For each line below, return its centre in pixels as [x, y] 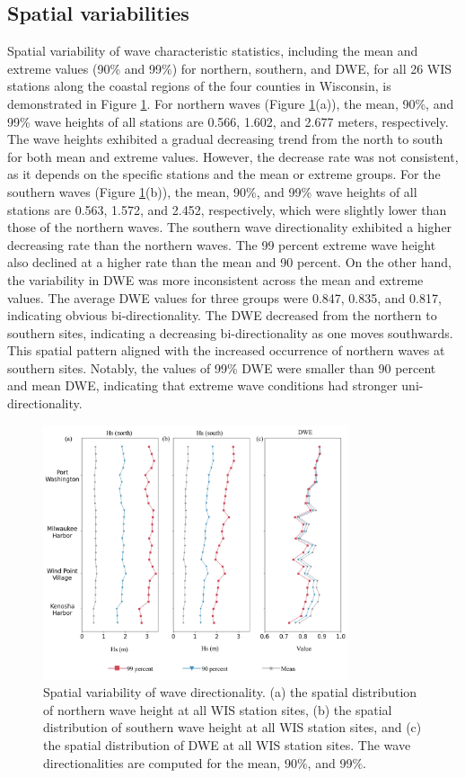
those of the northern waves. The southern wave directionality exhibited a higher [230, 227]
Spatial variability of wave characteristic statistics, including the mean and [213, 51]
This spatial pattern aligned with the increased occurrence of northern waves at [226, 350]
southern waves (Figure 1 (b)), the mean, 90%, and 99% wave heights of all [212, 191]
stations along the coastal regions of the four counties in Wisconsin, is [199, 86]
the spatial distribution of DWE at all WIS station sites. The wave [227, 744]
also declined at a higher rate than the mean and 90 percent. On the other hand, [229, 262]
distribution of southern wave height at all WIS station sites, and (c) [232, 727]
